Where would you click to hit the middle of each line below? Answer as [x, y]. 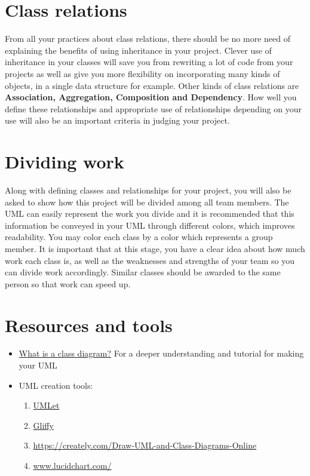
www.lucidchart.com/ [72, 466]
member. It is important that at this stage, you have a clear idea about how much [155, 248]
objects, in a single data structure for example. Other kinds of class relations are [152, 85]
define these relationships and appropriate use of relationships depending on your [153, 108]
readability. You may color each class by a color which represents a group [139, 237]
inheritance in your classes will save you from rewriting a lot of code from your [149, 62]
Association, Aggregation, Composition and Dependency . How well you [151, 97]
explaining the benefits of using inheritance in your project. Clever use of [138, 50]
